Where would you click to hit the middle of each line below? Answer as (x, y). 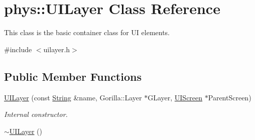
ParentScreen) (230, 97)
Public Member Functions (73, 76)
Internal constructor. (36, 114)
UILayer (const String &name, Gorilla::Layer (73, 97)
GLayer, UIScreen (175, 97)
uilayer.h (57, 49)
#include (18, 49)
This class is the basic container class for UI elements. (87, 32)
